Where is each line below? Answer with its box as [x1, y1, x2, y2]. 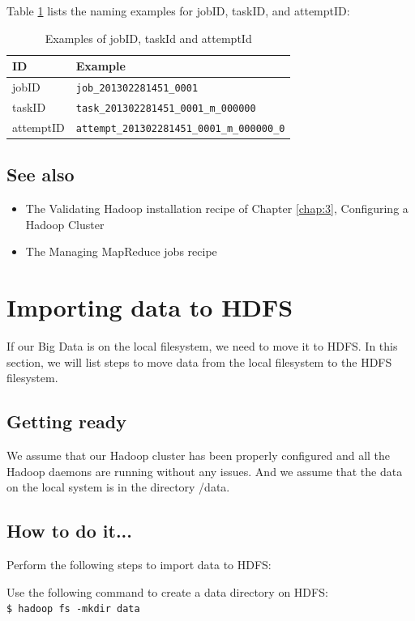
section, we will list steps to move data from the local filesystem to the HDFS [6, 353, 392, 370]
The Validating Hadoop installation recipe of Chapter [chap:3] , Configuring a [25, 200, 409, 217]
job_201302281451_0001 [75, 83, 199, 95]
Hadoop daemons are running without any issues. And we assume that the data [6, 462, 403, 479]
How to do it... [6, 518, 133, 543]
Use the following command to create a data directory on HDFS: [6, 583, 328, 600]
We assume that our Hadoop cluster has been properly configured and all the [6, 447, 391, 464]
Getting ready [6, 409, 126, 434]
